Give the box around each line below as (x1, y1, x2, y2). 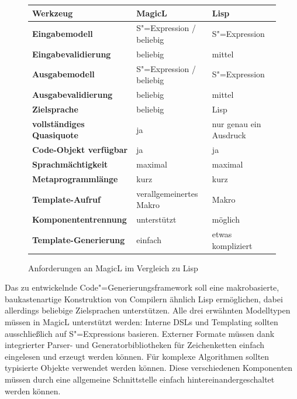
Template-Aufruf (32, 193, 101, 205)
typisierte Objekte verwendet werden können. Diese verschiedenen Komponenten (5, 362, 293, 374)
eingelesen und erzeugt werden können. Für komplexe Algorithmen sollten (5, 350, 270, 362)
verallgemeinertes (136, 187, 198, 199)
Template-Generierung (32, 233, 125, 245)
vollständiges (32, 117, 85, 129)
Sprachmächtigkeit (32, 158, 108, 170)
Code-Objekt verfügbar (32, 144, 128, 156)
